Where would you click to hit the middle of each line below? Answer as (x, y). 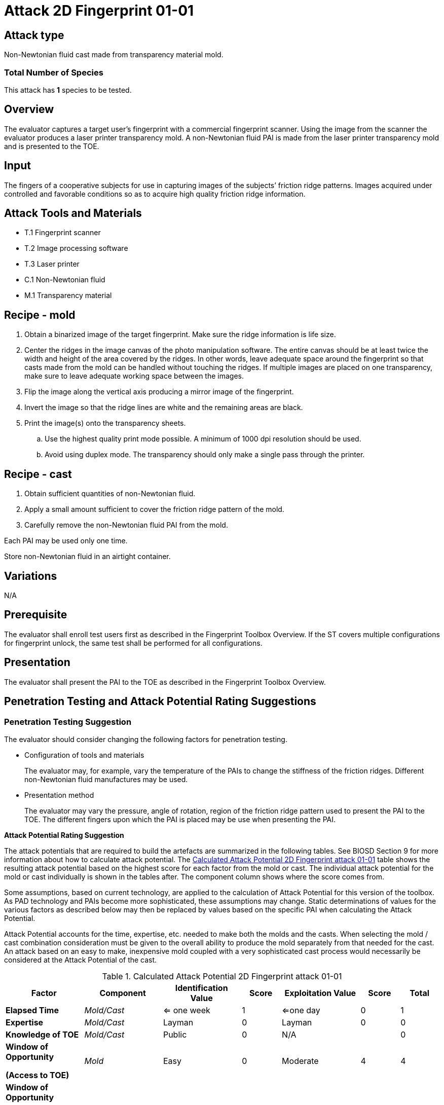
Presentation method (59, 795)
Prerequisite (36, 615)
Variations (31, 576)
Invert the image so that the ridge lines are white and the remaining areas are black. (164, 408)
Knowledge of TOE (42, 1034)
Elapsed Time (32, 1010)
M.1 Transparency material (68, 296)
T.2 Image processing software (76, 248)
